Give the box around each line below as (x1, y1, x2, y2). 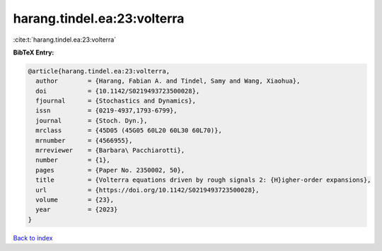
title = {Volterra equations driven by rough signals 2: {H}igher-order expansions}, (35, 176, 371, 184)
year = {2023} (35, 206, 118, 214)
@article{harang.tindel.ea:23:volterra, (28, 67, 170, 75)
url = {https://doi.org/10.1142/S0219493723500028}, (35, 186, 260, 194)
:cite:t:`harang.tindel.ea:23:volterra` (13, 35, 117, 44)
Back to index (13, 233, 53, 242)
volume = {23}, (35, 196, 115, 204)
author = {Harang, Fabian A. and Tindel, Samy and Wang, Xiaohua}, (35, 77, 301, 85)
